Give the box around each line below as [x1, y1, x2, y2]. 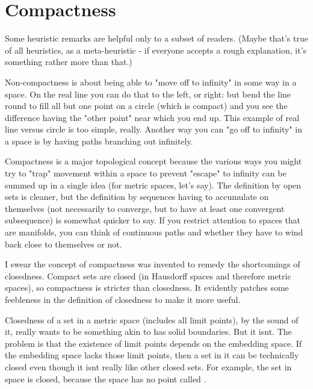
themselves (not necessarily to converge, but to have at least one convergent [5, 202, 285, 214]
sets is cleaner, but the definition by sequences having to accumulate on [5, 190, 269, 203]
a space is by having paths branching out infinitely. [5, 134, 193, 147]
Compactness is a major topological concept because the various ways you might [5, 155, 302, 167]
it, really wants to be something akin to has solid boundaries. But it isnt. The [5, 325, 292, 338]
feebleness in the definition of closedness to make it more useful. [5, 293, 241, 305]
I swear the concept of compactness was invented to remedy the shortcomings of [5, 258, 300, 270]
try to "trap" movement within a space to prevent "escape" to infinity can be [5, 167, 287, 179]
